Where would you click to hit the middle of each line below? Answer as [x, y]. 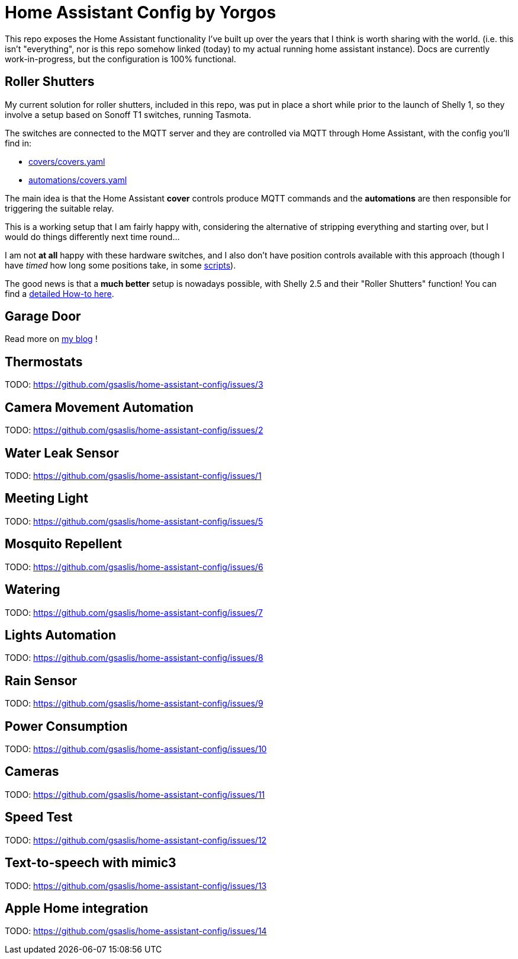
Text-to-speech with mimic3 [91, 863]
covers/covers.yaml [67, 161]
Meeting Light [46, 498]
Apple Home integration [77, 908]
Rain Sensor [41, 680]
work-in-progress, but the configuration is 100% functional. [120, 59]
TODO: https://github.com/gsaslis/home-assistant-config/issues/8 [134, 658]
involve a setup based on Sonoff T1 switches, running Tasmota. [128, 114]
